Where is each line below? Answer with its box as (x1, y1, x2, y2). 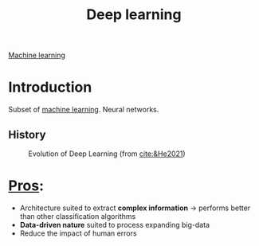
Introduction (8, 78, 92, 96)
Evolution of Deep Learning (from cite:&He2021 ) (28, 149, 186, 158)
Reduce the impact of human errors (19, 228, 137, 238)
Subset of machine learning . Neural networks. (8, 105, 159, 115)
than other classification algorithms (19, 211, 136, 221)
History (8, 127, 46, 141)
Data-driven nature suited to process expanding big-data (19, 220, 210, 229)
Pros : (8, 177, 45, 195)
